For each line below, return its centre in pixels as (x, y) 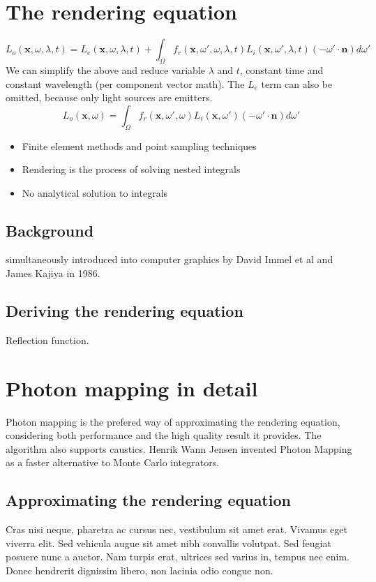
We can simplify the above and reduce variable (105, 69)
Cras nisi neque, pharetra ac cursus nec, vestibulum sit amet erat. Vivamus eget (176, 529)
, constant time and (281, 69)
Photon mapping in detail (132, 388)
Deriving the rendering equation (125, 311)
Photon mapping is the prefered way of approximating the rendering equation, (173, 421)
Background (50, 230)
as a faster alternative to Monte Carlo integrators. (113, 462)
